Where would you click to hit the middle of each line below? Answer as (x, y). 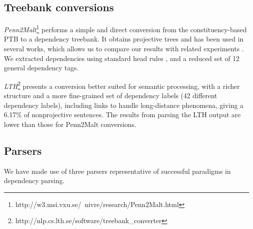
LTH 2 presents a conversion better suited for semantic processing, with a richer (122, 85)
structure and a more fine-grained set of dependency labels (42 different (111, 95)
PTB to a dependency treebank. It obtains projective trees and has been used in (124, 39)
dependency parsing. (34, 180)
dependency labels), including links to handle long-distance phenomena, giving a (124, 105)
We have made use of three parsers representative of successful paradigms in (117, 171)
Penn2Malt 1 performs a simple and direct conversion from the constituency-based (126, 29)
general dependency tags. (41, 68)
